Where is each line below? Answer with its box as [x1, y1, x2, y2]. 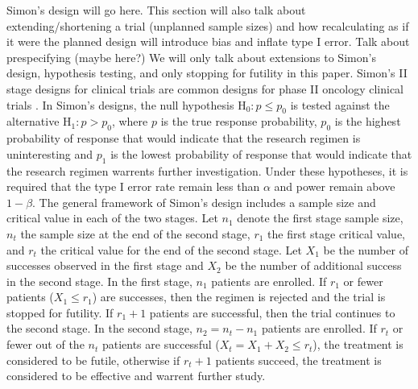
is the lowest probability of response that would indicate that [110, 145, 412, 162]
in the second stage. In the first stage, [6, 272, 192, 289]
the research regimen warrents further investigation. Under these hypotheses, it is [6, 162, 408, 179]
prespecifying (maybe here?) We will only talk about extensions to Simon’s [6, 48, 376, 65]
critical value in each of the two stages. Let [6, 209, 218, 226]
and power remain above [274, 178, 395, 195]
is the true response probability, [160, 113, 317, 130]
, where [111, 113, 148, 130]
